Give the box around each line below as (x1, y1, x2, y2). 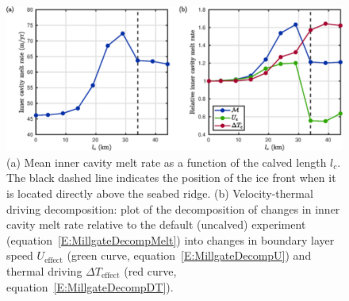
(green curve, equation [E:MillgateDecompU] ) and (67, 247, 312, 264)
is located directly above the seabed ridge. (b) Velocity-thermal (6, 184, 313, 201)
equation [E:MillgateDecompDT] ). (6, 278, 174, 295)
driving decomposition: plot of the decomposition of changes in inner (6, 200, 340, 217)
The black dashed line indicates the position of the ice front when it (6, 169, 336, 186)
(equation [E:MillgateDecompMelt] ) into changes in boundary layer (6, 231, 335, 248)
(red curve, (124, 262, 177, 279)
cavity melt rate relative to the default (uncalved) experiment (6, 216, 306, 233)
